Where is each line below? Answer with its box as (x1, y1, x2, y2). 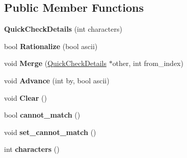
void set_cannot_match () (4, 126, 96, 137)
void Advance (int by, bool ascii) (4, 75, 110, 85)
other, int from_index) (112, 58, 183, 69)
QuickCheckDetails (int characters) (4, 24, 122, 34)
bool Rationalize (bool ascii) (4, 40, 98, 51)
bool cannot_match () (4, 109, 81, 120)
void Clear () (4, 92, 47, 103)
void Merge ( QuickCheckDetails (4, 58, 106, 69)
